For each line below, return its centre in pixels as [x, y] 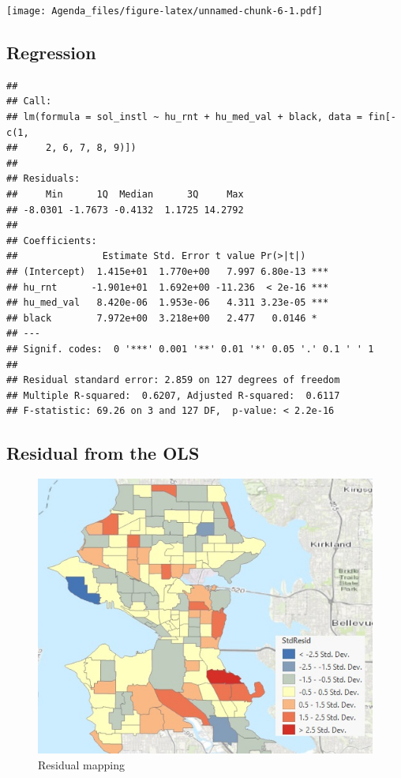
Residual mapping [81, 764]
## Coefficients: [52, 241]
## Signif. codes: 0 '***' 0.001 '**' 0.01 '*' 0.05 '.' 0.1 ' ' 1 [190, 349]
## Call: [29, 101]
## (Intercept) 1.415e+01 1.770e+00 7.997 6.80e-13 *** [168, 271]
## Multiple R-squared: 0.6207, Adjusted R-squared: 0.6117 [173, 395]
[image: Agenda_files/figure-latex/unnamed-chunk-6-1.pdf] [165, 11]
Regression [51, 53]
